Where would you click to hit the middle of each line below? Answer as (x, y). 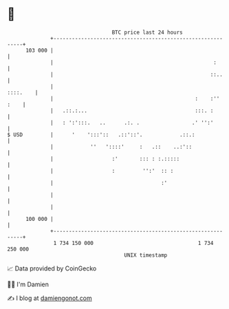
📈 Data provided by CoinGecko (52, 268)
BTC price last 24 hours (148, 32)
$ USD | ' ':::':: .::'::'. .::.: (101, 135)
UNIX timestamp (146, 255)
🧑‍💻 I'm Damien (28, 284)
